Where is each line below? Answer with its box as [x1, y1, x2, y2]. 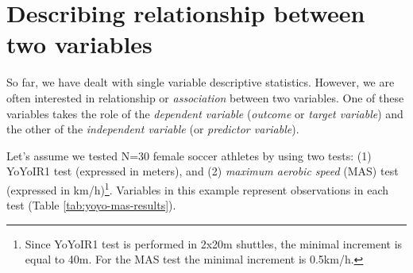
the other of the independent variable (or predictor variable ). [6, 121, 299, 137]
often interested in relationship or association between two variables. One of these [6, 89, 404, 106]
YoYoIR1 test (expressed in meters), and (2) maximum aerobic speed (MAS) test [6, 163, 399, 179]
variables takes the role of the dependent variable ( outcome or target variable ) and [6, 105, 403, 121]
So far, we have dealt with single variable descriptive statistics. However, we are [6, 74, 395, 90]
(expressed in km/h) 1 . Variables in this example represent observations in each [6, 179, 389, 198]
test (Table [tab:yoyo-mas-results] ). [6, 197, 176, 213]
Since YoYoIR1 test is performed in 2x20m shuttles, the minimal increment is [25, 235, 403, 252]
